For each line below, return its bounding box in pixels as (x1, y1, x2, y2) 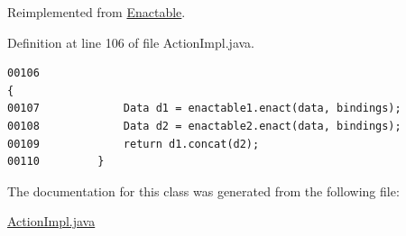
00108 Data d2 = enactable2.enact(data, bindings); (7, 119, 401, 132)
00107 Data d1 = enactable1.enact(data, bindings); (7, 102, 401, 115)
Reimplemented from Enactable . (7, 3, 186, 21)
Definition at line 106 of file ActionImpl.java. (7, 32, 254, 51)
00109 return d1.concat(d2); (7, 137, 260, 150)
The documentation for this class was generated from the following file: (7, 181, 400, 200)
